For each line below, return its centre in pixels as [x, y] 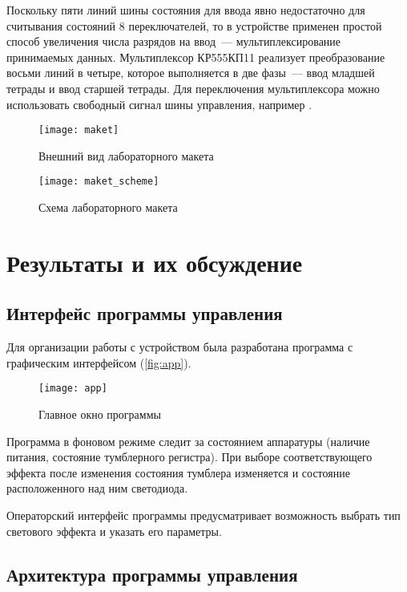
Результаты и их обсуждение [155, 262]
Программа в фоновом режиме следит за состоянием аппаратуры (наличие [188, 441]
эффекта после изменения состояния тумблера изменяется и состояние [178, 472]
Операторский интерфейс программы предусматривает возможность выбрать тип [203, 515]
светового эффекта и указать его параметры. [114, 531]
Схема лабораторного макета [108, 207]
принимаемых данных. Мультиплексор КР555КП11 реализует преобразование [196, 57]
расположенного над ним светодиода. [97, 488]
